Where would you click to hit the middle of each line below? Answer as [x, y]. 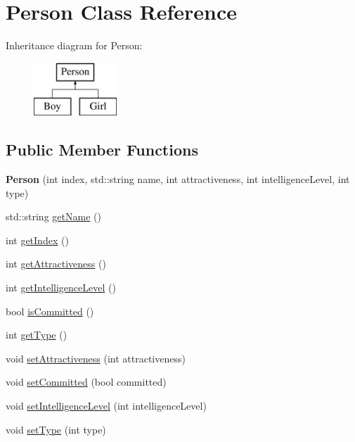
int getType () [37, 335]
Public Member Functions [102, 150]
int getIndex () [37, 240]
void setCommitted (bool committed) [86, 382]
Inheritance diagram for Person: [74, 45]
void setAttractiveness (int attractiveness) [96, 358]
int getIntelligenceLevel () [61, 288]
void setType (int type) [56, 429]
